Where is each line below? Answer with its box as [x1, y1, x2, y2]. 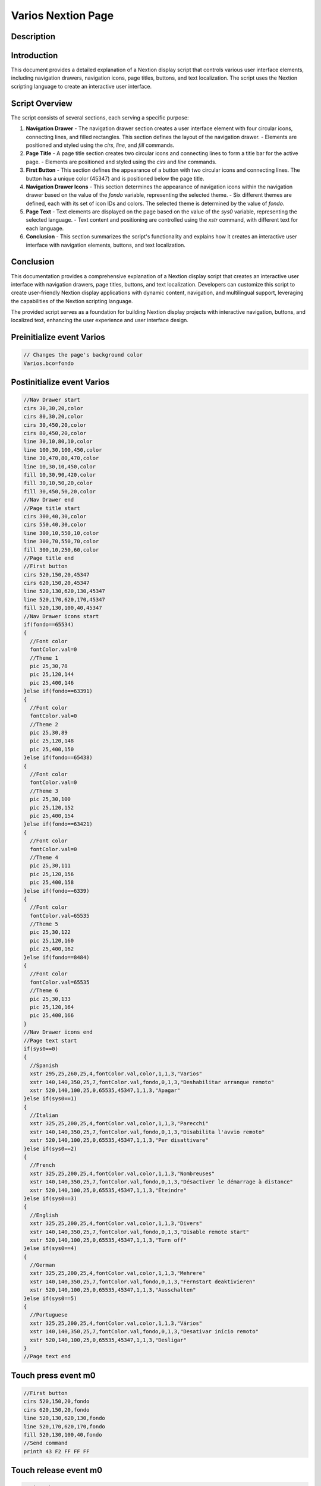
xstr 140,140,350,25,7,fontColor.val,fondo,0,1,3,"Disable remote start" [30, 1228, 250, 1235]
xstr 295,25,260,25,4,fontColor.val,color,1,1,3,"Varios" [30, 1071, 203, 1077]
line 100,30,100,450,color [23, 446, 102, 453]
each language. [26, 225, 64, 232]
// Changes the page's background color [23, 351, 143, 358]
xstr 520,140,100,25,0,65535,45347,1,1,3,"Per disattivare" [30, 1137, 209, 1144]
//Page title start [23, 505, 80, 511]
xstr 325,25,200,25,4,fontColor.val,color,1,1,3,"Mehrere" [30, 1270, 206, 1277]
